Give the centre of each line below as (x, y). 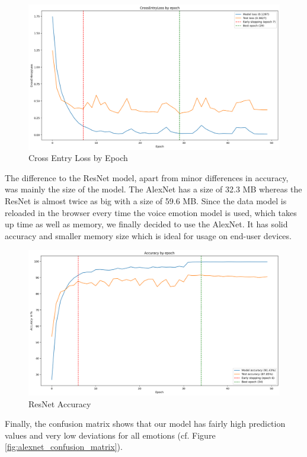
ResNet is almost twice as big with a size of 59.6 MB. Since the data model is (146, 201)
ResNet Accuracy (60, 403)
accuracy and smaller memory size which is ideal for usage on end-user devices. (148, 235)
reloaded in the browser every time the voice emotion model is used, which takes (151, 212)
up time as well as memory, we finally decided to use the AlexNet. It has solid (146, 224)
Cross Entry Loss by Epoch (78, 158)
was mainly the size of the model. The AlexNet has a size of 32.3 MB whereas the (153, 189)
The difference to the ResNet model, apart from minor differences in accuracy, (147, 177)
